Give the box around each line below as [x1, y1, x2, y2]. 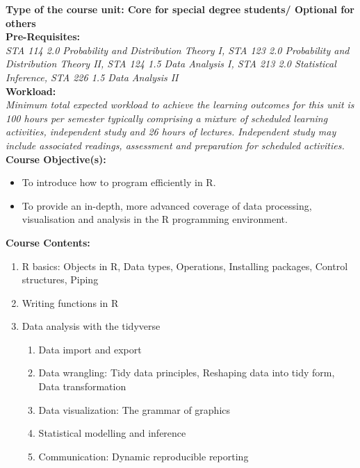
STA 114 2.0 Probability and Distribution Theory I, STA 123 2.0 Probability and [6, 42, 350, 57]
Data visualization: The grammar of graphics [38, 402, 231, 417]
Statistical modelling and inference [38, 426, 186, 440]
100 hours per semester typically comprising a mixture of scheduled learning [6, 110, 328, 125]
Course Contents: [6, 235, 90, 249]
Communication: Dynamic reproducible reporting [38, 449, 249, 463]
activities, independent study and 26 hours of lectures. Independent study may [6, 124, 336, 139]
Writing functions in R [22, 295, 119, 310]
